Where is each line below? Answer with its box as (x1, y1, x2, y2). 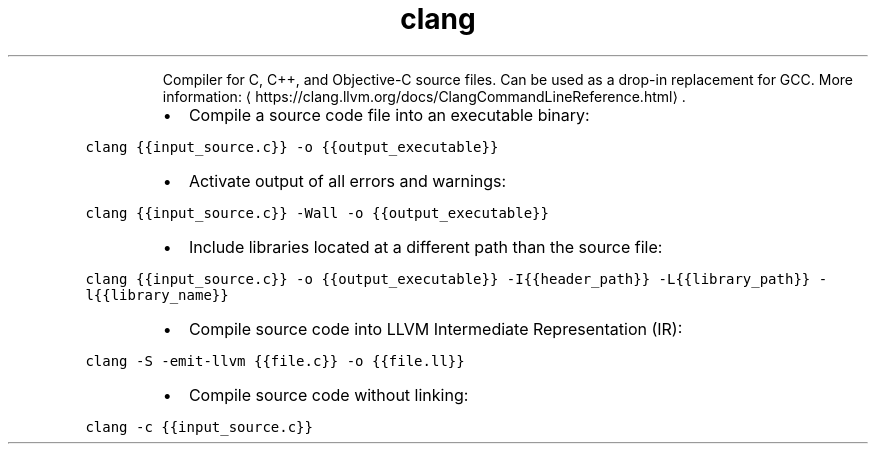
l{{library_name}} (85, 286, 229, 303)
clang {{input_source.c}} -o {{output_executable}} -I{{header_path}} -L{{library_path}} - (85, 270, 828, 287)
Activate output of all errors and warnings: (188, 170, 507, 191)
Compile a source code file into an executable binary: (188, 104, 590, 125)
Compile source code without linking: (188, 384, 469, 405)
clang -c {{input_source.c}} (85, 418, 313, 435)
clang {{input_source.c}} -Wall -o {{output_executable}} (85, 204, 549, 221)
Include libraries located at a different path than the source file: (188, 236, 663, 257)
